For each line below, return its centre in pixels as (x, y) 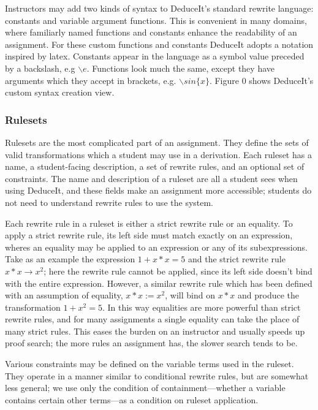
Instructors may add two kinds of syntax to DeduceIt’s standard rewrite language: (159, 8)
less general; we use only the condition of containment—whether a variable (145, 388)
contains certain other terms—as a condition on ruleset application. (132, 399)
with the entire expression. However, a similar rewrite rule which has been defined (159, 283)
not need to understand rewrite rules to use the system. (109, 202)
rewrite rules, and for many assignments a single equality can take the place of (152, 319)
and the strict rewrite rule (237, 259)
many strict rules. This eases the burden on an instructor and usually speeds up (155, 331)
